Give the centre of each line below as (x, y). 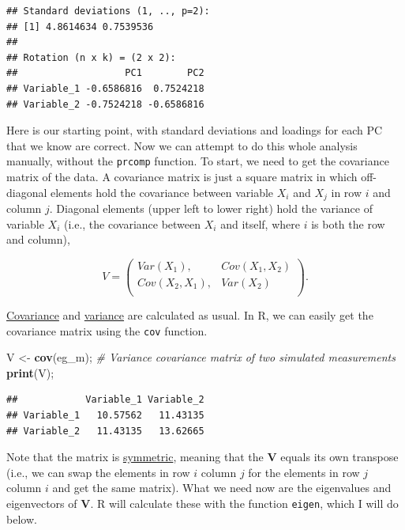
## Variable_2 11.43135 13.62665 (105, 431)
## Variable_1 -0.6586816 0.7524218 (105, 88)
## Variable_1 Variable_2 (105, 400)
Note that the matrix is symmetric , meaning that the (135, 457)
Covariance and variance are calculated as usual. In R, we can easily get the (190, 314)
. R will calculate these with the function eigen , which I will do (244, 503)
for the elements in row (304, 472)
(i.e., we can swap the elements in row (98, 472)
